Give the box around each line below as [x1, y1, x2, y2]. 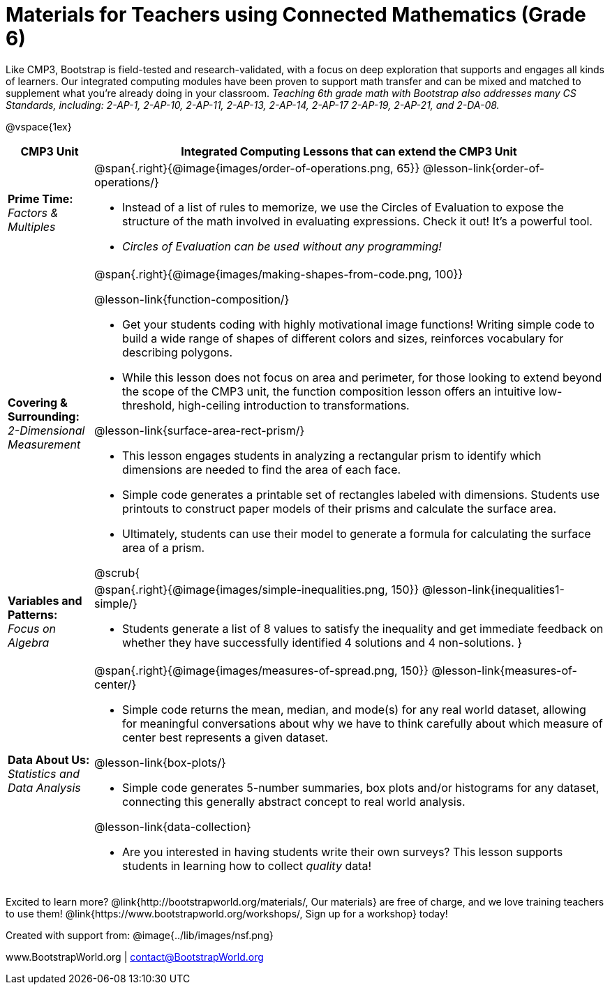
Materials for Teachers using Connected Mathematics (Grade [6, 3, 586, 27]
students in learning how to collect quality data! [121, 858, 372, 873]
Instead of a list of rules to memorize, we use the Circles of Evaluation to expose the [121, 200, 564, 214]
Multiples [8, 219, 56, 234]
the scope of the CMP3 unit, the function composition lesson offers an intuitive [121, 384, 536, 398]
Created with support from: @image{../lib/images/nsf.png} [6, 929, 274, 941]
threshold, [121, 398, 175, 412]
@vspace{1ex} [6, 120, 72, 133]
